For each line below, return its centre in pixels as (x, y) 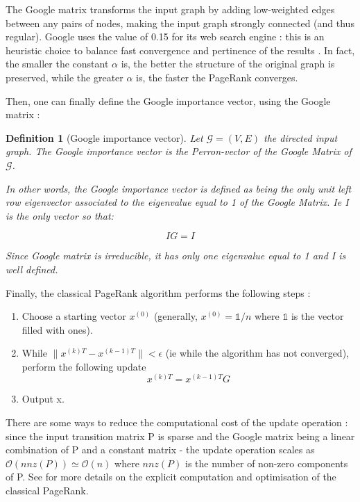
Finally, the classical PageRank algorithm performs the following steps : (158, 292)
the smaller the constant (57, 64)
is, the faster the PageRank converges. (217, 77)
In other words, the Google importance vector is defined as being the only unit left (179, 188)
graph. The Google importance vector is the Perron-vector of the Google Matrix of (179, 151)
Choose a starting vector (74, 316)
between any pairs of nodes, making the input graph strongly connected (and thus (180, 23)
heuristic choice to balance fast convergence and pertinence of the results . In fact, (180, 50)
